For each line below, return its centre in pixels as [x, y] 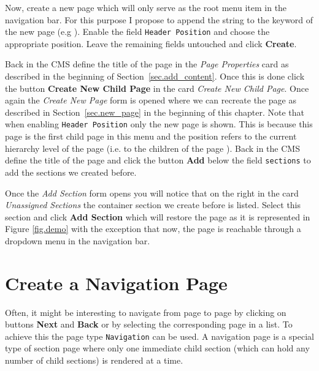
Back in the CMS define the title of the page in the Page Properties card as [147, 64]
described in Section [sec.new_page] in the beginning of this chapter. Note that [155, 112]
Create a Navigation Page [116, 283]
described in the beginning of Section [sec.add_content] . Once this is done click [155, 76]
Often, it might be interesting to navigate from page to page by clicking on [146, 312]
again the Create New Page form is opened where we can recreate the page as [151, 100]
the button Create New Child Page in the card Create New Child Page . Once [157, 88]
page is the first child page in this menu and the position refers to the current [151, 136]
